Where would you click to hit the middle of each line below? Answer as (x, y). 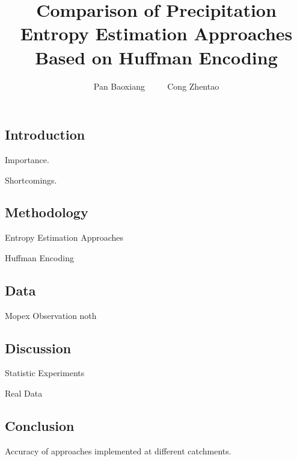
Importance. (27, 159)
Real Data (24, 393)
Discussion (38, 348)
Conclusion (40, 426)
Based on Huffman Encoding (156, 57)
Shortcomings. (31, 180)
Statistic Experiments (45, 373)
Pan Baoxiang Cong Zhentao (156, 86)
